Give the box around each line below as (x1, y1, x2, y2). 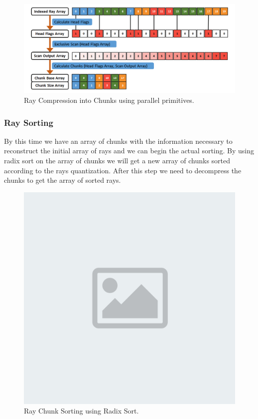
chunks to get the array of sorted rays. (4, 175, 121, 185)
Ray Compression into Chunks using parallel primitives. (24, 95, 194, 105)
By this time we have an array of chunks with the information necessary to (4, 135, 233, 146)
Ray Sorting (4, 116, 53, 128)
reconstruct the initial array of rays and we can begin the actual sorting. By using (4, 145, 255, 156)
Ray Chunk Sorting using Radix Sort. (24, 406, 139, 416)
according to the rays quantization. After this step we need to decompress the (4, 165, 242, 175)
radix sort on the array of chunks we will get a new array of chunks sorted (4, 155, 231, 166)
